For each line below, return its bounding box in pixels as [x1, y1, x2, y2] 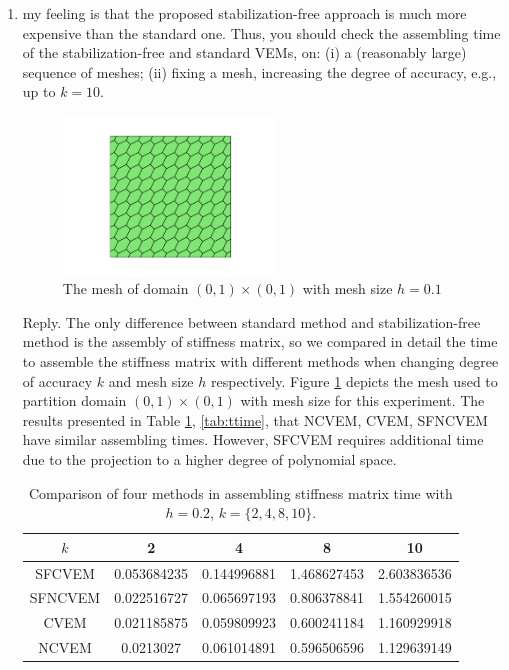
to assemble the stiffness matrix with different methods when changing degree [22, 350, 499, 371]
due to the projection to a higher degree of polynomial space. [22, 448, 397, 469]
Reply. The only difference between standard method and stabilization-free [22, 311, 481, 332]
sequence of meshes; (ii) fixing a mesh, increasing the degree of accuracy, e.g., [22, 61, 497, 82]
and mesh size [108, 370, 194, 391]
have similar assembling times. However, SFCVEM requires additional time [22, 429, 484, 450]
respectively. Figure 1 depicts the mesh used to [210, 370, 498, 391]
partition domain [22, 390, 127, 411]
